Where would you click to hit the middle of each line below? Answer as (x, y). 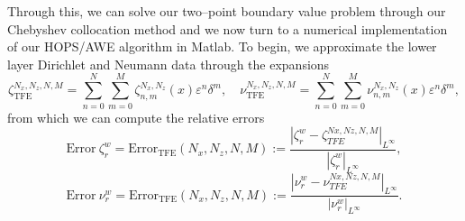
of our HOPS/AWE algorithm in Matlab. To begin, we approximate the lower (222, 46)
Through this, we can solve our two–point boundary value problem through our (227, 11)
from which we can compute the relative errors (136, 117)
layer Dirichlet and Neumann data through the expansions (169, 64)
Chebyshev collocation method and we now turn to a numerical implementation (228, 28)
